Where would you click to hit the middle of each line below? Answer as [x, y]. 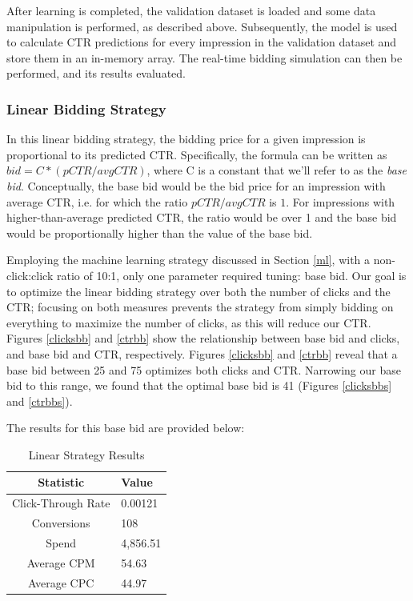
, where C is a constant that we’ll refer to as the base [277, 170]
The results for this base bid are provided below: [126, 428]
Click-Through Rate [61, 503]
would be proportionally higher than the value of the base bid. [160, 232]
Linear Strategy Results [86, 454]
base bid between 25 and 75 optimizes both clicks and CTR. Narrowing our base [204, 369]
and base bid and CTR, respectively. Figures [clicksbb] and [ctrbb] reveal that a [202, 353]
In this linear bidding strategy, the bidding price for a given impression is [186, 139]
